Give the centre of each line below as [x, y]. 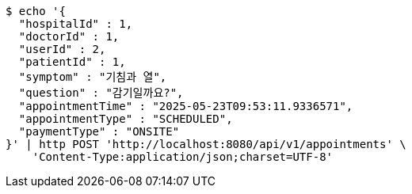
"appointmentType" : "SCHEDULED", [126, 119]
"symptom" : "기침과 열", [93, 77]
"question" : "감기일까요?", [101, 93]
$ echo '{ [36, 11]
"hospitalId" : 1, [76, 24]
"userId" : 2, [62, 49]
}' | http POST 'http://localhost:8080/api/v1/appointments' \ [206, 144]
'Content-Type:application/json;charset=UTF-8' [183, 157]
